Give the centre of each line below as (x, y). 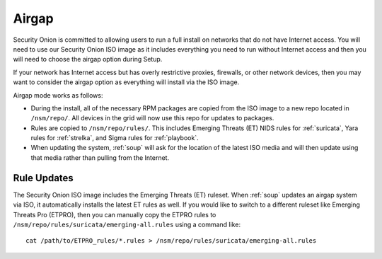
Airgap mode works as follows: (58, 95)
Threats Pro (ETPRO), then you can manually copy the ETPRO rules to (115, 214)
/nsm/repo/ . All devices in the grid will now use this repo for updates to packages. (152, 118)
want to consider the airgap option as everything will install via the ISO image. (126, 82)
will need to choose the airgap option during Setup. (88, 59)
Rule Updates (43, 178)
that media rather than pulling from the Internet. (100, 157)
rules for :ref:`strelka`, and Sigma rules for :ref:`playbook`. (115, 138)
